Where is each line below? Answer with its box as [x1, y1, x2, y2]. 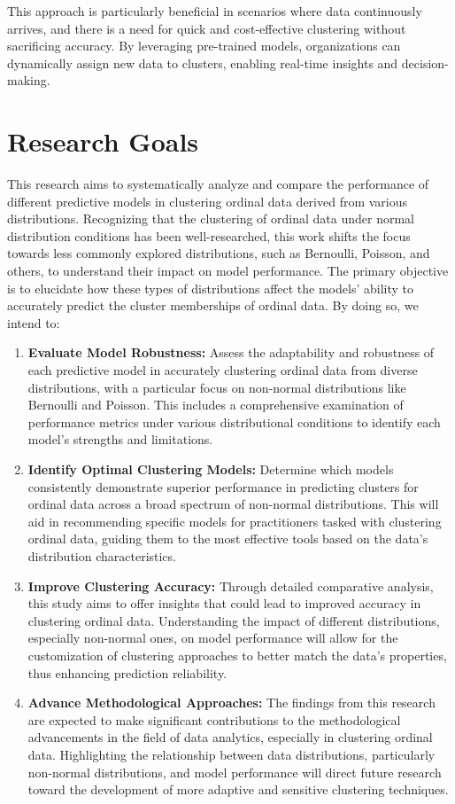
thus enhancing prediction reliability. [27, 663, 227, 682]
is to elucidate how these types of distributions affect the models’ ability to [7, 278, 413, 297]
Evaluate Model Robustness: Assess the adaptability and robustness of [27, 343, 435, 362]
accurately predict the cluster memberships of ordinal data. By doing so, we [7, 296, 419, 315]
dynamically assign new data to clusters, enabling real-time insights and [7, 53, 398, 72]
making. [7, 71, 50, 90]
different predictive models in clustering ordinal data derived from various [7, 191, 408, 210]
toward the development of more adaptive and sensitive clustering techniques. [27, 780, 449, 799]
